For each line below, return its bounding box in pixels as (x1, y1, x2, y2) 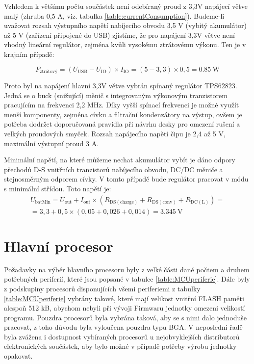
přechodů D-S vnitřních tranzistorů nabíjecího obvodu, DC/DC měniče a (4, 164, 223, 174)
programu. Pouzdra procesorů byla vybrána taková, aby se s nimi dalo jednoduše (4, 312, 247, 322)
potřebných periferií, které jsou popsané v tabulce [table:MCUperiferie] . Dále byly (4, 274, 250, 284)
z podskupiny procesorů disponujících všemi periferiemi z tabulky (4, 283, 201, 293)
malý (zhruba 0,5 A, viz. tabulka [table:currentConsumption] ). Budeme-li (4, 10, 225, 21)
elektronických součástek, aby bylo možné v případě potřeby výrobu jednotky (4, 341, 237, 351)
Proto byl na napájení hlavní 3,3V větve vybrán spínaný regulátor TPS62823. (4, 80, 237, 91)
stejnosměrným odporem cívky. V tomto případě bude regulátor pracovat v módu (4, 174, 249, 184)
